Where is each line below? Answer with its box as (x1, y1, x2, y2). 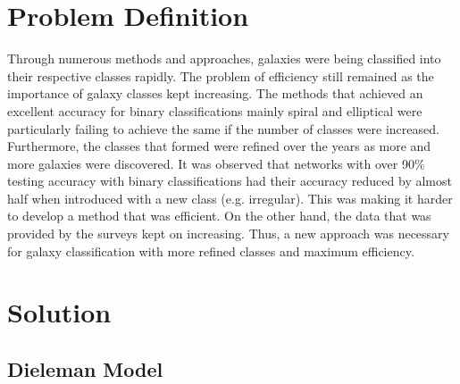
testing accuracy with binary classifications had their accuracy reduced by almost (7, 171, 452, 190)
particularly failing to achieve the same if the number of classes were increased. (7, 119, 439, 138)
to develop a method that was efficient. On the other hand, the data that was (7, 206, 431, 225)
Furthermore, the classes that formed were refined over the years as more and (7, 137, 431, 155)
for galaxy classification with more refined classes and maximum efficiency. (7, 241, 414, 260)
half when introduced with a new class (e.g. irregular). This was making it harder (7, 188, 453, 207)
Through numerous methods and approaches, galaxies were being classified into (7, 49, 441, 68)
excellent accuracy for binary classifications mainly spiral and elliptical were (7, 101, 422, 120)
